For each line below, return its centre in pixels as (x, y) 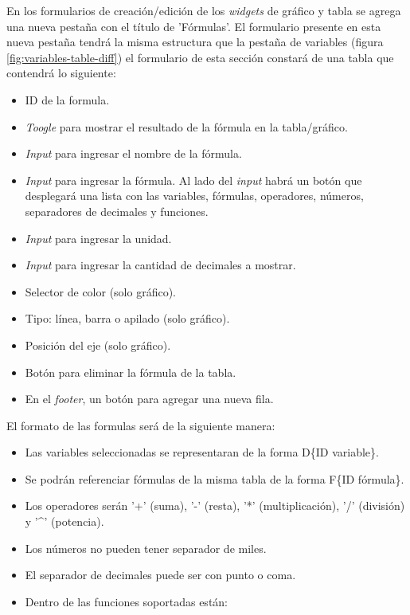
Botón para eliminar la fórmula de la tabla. (131, 372)
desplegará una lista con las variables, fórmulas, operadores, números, (194, 196)
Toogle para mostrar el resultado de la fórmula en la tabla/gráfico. (186, 126)
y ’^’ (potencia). (64, 521)
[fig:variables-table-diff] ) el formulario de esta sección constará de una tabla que (200, 57)
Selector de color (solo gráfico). (100, 291)
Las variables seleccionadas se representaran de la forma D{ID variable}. (202, 452)
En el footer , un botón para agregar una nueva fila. (149, 399)
